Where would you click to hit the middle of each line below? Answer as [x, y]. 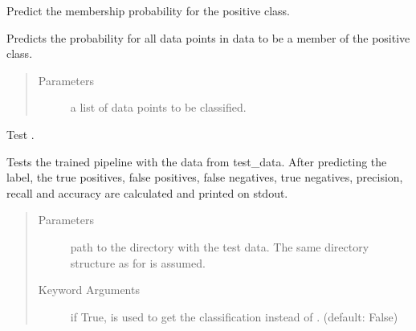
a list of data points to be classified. [158, 107]
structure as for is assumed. [138, 262]
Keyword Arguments [89, 290]
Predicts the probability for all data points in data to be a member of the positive [208, 37]
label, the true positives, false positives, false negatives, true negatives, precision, [205, 177]
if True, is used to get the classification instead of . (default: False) [234, 316]
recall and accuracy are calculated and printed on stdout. [147, 192]
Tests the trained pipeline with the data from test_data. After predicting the [197, 161]
